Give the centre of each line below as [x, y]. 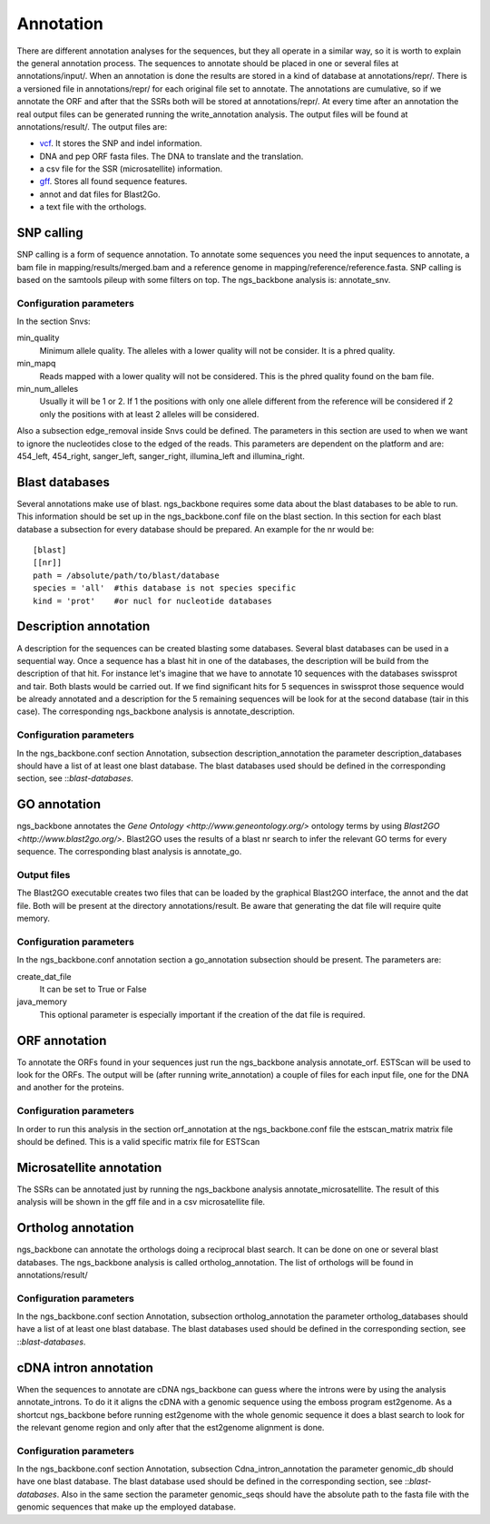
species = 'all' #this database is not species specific [165, 588]
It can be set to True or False [93, 989]
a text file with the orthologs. [93, 207]
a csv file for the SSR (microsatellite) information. [131, 169]
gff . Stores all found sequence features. [113, 181]
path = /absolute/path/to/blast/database [126, 575]
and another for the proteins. [70, 1088]
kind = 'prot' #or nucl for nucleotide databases [152, 601]
